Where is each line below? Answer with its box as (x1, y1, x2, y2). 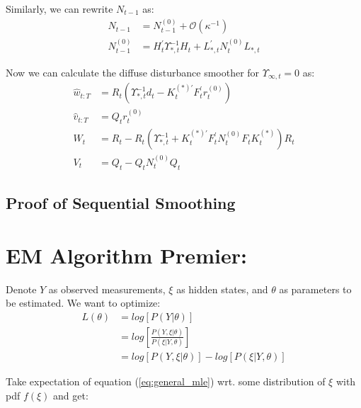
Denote (6, 281, 37, 296)
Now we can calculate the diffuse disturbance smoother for (6, 65, 260, 80)
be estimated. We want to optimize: (6, 295, 161, 310)
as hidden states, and (176, 281, 268, 296)
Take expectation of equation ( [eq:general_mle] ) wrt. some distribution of (6, 374, 326, 388)
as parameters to (279, 281, 352, 296)
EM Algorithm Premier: (6, 240, 247, 269)
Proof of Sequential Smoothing (6, 192, 236, 214)
